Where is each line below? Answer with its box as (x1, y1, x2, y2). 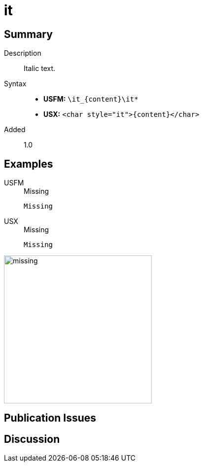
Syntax (4, 79, 27, 88)
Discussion (4, 432, 60, 445)
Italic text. (24, 64, 56, 73)
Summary (4, 28, 53, 40)
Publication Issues (4, 412, 97, 425)
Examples (4, 157, 53, 170)
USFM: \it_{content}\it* (43, 95, 138, 104)
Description (4, 49, 41, 58)
